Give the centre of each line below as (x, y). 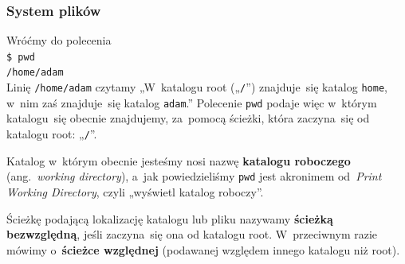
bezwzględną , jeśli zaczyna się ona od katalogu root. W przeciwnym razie (192, 234)
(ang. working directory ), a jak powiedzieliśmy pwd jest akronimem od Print (194, 176)
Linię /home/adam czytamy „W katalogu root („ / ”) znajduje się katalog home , (197, 87)
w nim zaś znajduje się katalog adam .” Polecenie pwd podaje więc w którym (192, 102)
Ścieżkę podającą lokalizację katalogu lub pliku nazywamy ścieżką (170, 218)
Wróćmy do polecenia (59, 40)
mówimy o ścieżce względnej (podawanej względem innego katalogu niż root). (203, 249)
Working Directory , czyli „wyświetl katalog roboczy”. (135, 191)
